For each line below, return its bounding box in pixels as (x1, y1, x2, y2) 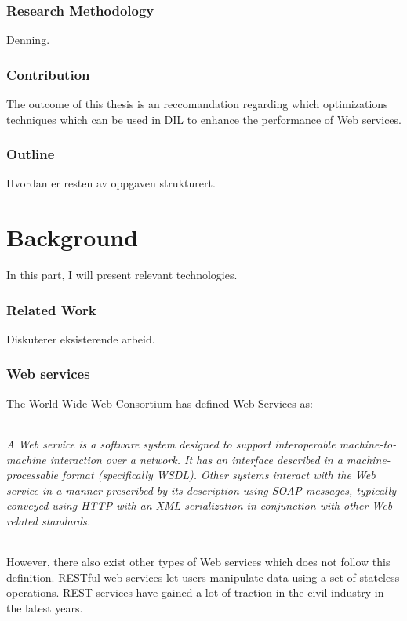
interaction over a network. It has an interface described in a (49, 451, 343, 467)
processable (6, 467, 59, 483)
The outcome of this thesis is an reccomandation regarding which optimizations (6, 96, 388, 112)
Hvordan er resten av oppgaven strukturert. (6, 175, 216, 191)
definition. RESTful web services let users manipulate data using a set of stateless (6, 568, 400, 585)
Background (6, 221, 139, 253)
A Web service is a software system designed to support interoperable (6, 435, 336, 452)
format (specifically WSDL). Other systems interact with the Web (62, 467, 376, 483)
